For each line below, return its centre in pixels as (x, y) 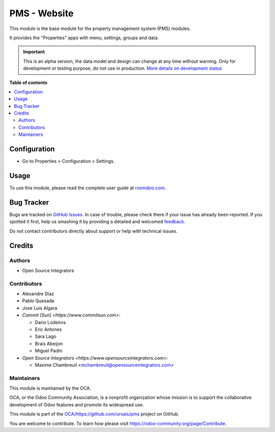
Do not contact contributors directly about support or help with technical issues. (93, 231)
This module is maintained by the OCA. (50, 388)
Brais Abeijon (49, 343)
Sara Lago (46, 336)
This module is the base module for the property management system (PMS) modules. (100, 28)
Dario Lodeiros (50, 322)
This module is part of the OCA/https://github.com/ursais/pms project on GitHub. (94, 414)
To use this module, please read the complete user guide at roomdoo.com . (88, 188)
